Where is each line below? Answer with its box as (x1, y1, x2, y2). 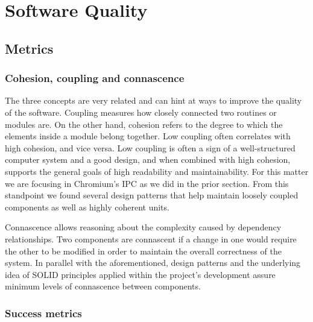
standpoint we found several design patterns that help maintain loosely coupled (5, 189, 299, 201)
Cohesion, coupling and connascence (5, 71, 185, 86)
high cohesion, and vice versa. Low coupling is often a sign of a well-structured (5, 141, 296, 154)
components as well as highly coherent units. (5, 200, 169, 213)
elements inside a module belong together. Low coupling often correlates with (5, 130, 291, 142)
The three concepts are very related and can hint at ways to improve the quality (5, 94, 302, 107)
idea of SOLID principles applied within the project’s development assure (5, 268, 276, 280)
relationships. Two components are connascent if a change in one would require (5, 232, 297, 245)
